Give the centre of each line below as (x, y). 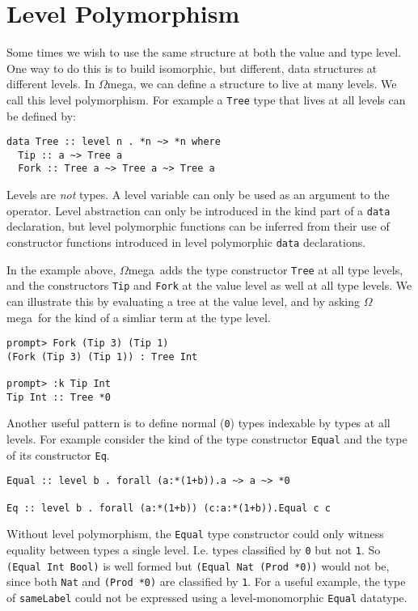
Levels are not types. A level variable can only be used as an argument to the (198, 195)
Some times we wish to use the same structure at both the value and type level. (204, 52)
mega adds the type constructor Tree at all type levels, (266, 269)
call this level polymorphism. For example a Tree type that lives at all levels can (206, 99)
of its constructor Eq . (58, 454)
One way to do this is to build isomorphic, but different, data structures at (192, 68)
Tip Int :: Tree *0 (59, 397)
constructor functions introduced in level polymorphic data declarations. (186, 242)
